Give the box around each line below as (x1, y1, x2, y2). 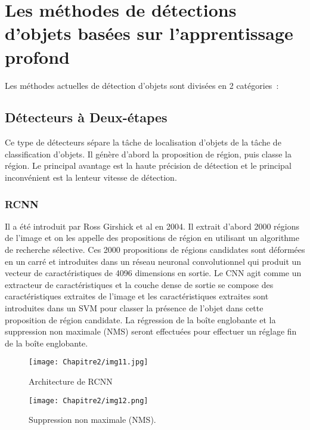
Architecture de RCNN (29, 375, 113, 388)
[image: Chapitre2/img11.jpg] (29, 358, 148, 367)
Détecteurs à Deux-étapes (5, 108, 168, 126)
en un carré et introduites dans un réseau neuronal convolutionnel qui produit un (5, 255, 302, 267)
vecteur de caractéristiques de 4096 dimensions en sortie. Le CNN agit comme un (5, 267, 302, 279)
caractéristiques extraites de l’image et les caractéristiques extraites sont (5, 290, 269, 302)
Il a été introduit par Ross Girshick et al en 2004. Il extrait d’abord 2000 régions (5, 219, 299, 232)
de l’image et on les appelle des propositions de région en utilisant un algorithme (5, 231, 300, 244)
